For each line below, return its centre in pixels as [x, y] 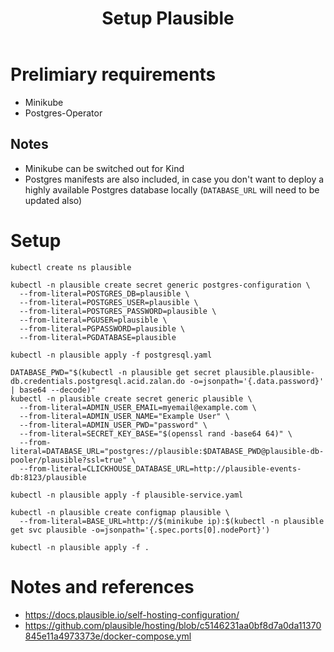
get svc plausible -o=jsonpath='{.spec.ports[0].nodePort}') [140, 530]
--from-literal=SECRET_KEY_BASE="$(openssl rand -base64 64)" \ [156, 433]
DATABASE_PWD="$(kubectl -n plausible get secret [116, 372]
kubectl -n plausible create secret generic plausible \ [131, 398]
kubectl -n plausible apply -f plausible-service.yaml [127, 495]
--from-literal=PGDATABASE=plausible [98, 337]
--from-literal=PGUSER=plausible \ [93, 320]
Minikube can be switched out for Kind [104, 168]
